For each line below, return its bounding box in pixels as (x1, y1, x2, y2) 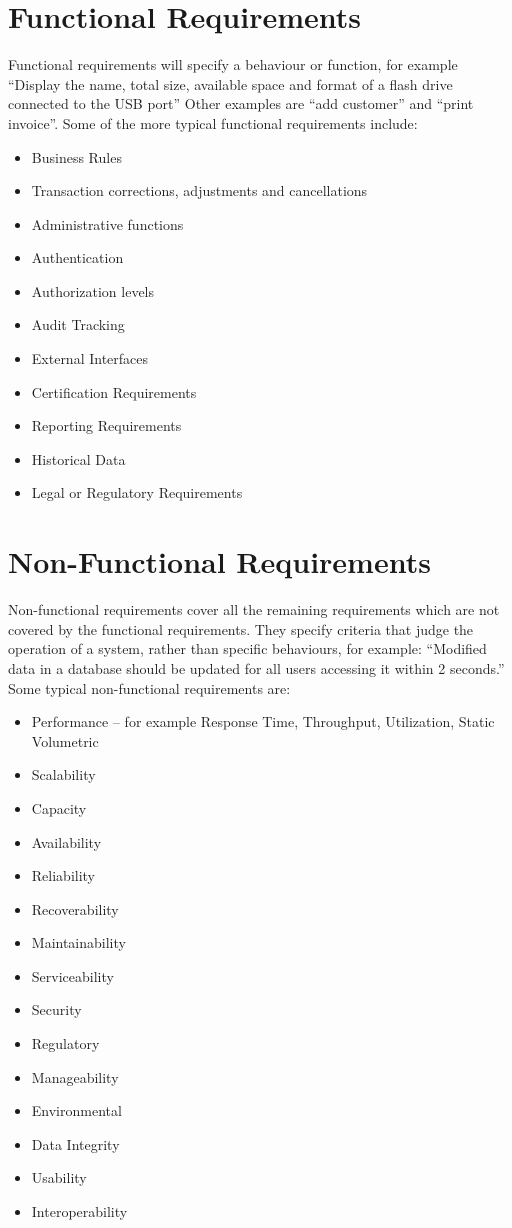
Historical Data (31, 448, 126, 469)
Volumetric (31, 730, 99, 751)
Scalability (31, 764, 96, 785)
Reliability (31, 865, 96, 886)
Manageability (31, 1066, 119, 1087)
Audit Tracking (31, 314, 125, 335)
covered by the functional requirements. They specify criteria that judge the (8, 618, 474, 639)
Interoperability (31, 1201, 128, 1222)
